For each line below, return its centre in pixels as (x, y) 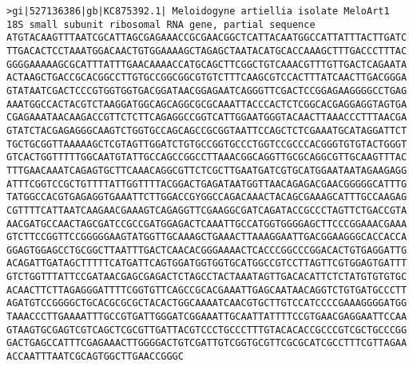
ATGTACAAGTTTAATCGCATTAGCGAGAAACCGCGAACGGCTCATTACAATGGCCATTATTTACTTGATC (207, 38)
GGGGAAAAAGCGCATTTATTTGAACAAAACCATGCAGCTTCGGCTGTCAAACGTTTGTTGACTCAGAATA (207, 64)
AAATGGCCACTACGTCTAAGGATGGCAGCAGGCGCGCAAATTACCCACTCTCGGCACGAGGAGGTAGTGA (207, 104)
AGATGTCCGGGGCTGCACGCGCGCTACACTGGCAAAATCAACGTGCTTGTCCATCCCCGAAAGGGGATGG (207, 303)
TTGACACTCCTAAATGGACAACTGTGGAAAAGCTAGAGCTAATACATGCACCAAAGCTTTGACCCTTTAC (207, 51)
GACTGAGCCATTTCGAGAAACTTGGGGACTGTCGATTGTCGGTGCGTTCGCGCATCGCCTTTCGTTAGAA (207, 343)
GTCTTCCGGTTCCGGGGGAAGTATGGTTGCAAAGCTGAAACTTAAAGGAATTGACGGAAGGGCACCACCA (207, 237)
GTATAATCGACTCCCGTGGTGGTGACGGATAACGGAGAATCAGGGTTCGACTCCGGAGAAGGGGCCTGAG (207, 91)
